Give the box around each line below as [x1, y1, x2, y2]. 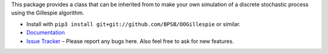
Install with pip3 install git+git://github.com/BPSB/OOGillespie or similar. [26, 20, 241, 27]
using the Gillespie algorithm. [11, 9, 84, 16]
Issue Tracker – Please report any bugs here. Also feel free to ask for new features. [26, 37, 234, 45]
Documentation [26, 29, 65, 36]
